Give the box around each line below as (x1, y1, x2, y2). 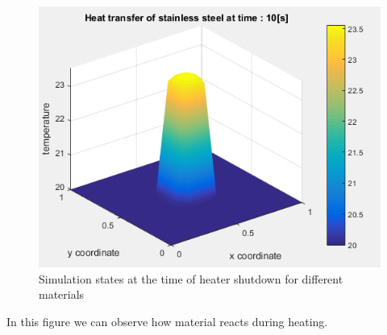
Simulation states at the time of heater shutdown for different (39, 270, 343, 287)
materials (39, 286, 85, 303)
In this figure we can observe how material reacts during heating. (6, 312, 328, 329)
